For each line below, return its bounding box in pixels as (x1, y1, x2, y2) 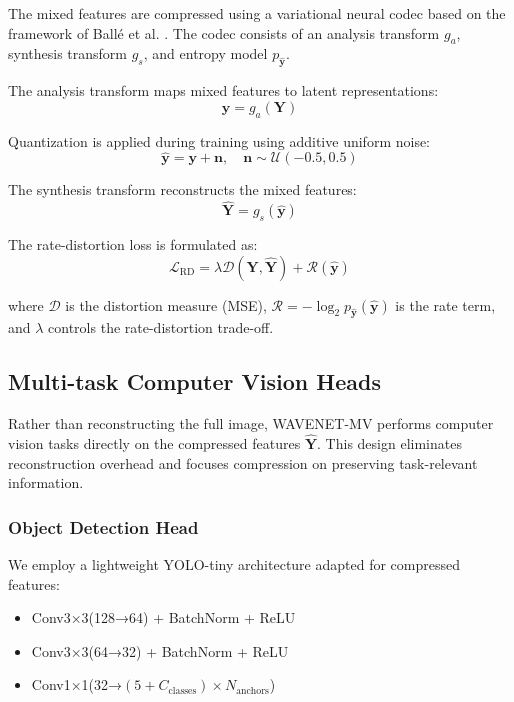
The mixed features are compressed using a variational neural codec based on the (8, 3, 506, 23)
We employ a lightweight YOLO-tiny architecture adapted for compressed (8, 554, 460, 574)
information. (8, 472, 84, 493)
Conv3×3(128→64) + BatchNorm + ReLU (31, 607, 296, 628)
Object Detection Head (8, 514, 199, 539)
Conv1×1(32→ (31, 674, 123, 695)
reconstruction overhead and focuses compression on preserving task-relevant (8, 452, 478, 473)
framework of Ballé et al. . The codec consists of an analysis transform (8, 22, 440, 43)
